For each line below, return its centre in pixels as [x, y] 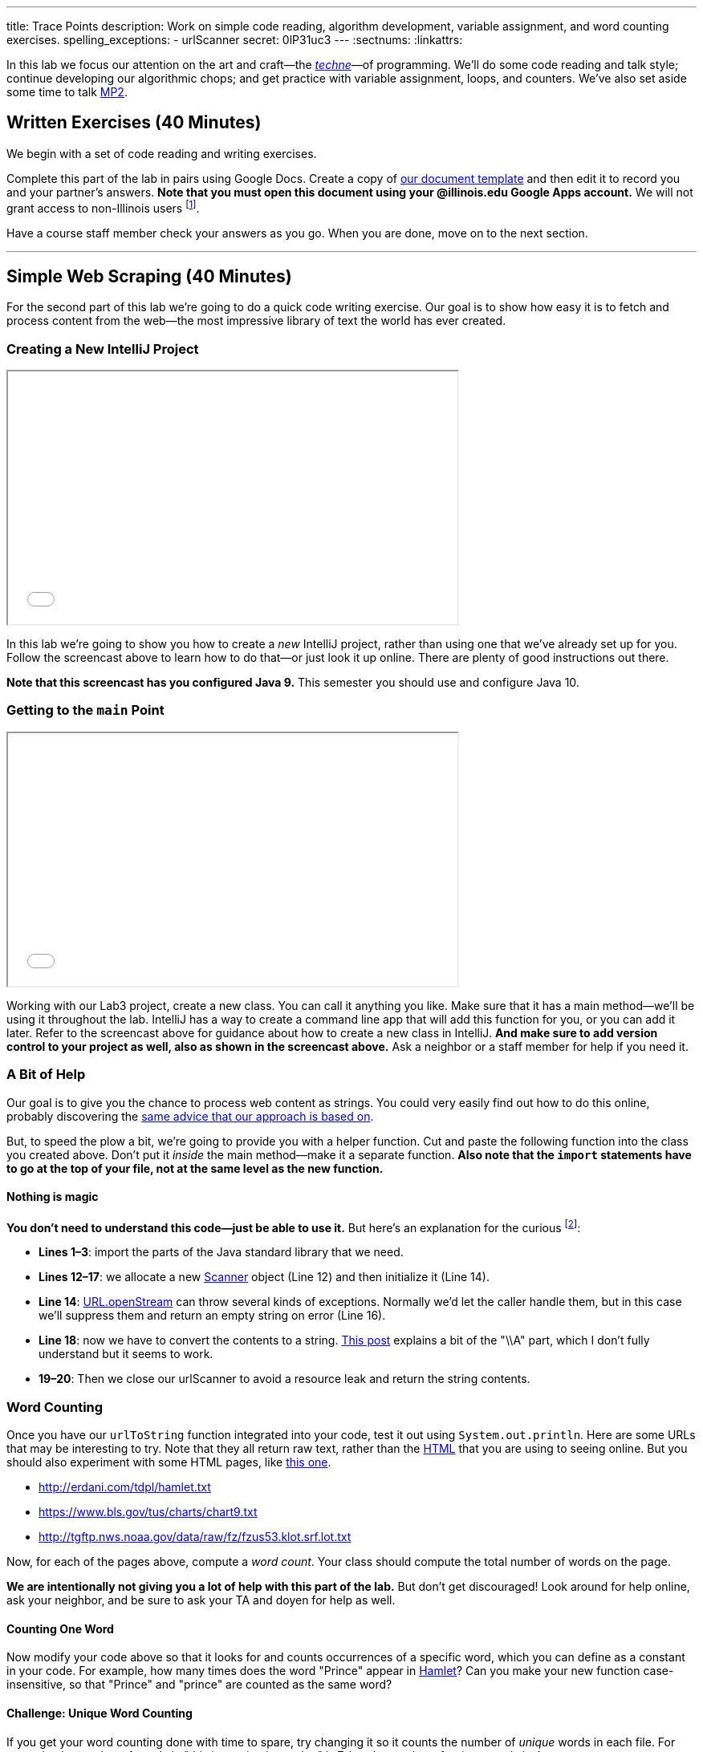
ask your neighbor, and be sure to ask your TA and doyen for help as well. [201, 1600]
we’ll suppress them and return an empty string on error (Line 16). [212, 1316]
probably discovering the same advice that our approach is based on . [190, 1116]
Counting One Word [60, 1628]
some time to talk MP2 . [67, 92]
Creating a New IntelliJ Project [103, 349]
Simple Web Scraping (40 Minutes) [149, 276]
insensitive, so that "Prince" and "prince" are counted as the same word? [199, 1685]
